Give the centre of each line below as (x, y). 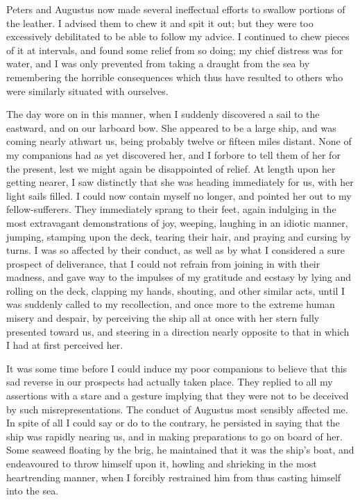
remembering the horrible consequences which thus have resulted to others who (175, 77)
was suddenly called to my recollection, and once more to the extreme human (171, 304)
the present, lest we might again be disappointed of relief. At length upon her (171, 168)
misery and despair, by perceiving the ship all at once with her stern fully (163, 318)
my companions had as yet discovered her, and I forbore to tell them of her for (173, 154)
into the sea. (33, 491)
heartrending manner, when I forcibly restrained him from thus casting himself (174, 477)
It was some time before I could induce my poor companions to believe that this (177, 368)
